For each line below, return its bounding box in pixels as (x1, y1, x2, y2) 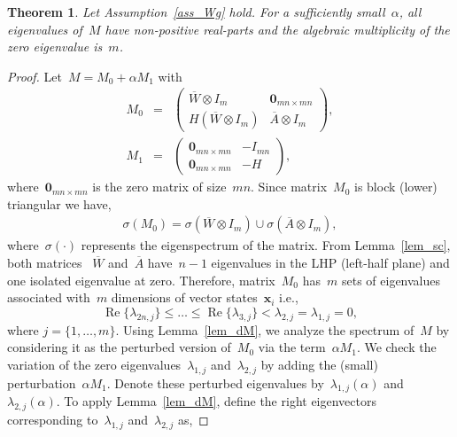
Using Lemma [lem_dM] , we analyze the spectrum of (122, 320, 414, 339)
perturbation (7, 373, 76, 392)
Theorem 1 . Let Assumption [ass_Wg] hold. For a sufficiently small (7, 3, 385, 20)
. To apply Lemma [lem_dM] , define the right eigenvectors (56, 392, 376, 410)
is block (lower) (353, 177, 438, 196)
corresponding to (7, 410, 98, 429)
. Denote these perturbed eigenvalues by (106, 373, 324, 392)
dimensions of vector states (111, 288, 258, 307)
